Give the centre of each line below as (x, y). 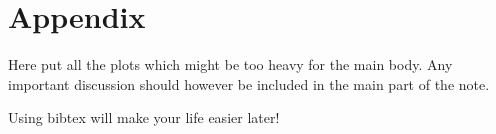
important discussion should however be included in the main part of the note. (249, 83)
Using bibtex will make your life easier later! (144, 117)
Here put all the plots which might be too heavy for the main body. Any (230, 64)
